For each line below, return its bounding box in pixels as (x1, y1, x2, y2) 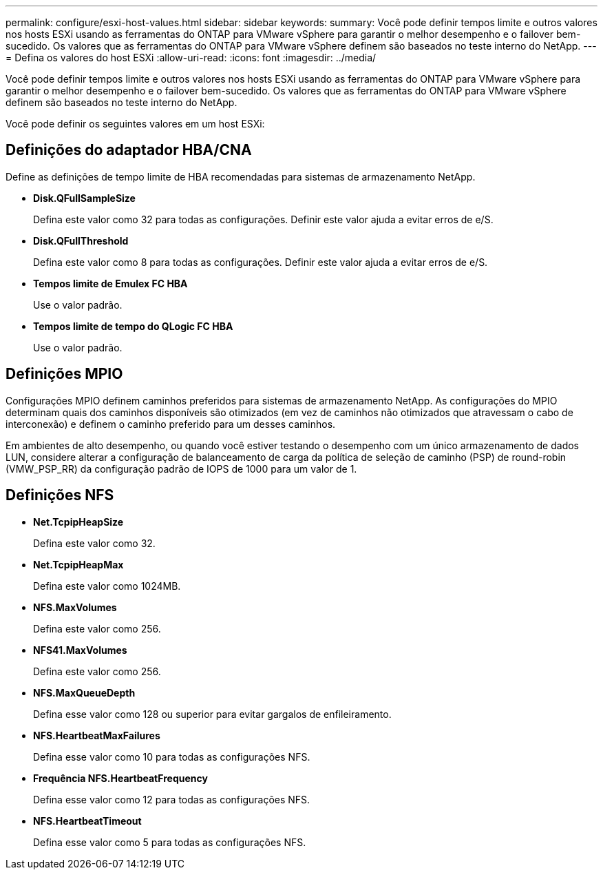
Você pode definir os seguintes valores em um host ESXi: (6, 118, 265, 130)
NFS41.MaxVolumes (33, 644, 127, 656)
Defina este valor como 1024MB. (33, 579, 181, 592)
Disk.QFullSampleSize (33, 192, 136, 204)
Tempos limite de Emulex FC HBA (33, 277, 188, 289)
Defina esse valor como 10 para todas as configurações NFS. (33, 750, 310, 763)
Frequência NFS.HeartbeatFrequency (33, 772, 208, 784)
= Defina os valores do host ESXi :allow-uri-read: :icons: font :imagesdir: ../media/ (6, 52, 377, 63)
